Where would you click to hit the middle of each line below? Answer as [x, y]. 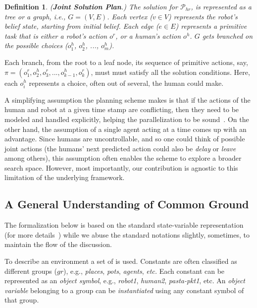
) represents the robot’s [203, 16]
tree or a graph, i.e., [35, 16]
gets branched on [228, 35]
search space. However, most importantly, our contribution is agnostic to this [121, 167]
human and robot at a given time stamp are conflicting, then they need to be [122, 109]
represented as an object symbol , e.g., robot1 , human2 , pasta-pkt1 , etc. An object [125, 280]
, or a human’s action [148, 35]
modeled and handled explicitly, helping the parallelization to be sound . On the [127, 119]
